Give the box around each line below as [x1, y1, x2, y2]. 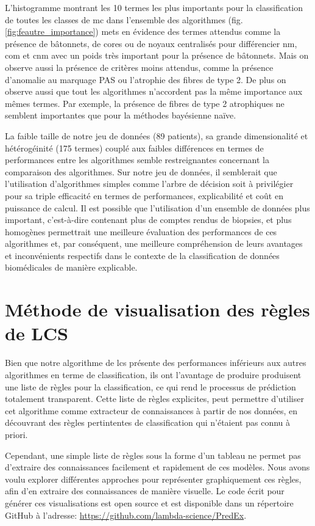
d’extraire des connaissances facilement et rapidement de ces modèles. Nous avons [5, 461, 310, 473]
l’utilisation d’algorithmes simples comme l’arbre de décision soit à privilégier [5, 177, 294, 190]
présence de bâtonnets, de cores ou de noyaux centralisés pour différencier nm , [5, 37, 297, 49]
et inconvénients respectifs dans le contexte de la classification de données [5, 249, 280, 261]
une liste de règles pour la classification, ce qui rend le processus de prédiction [5, 380, 296, 393]
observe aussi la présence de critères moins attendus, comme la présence [5, 60, 274, 73]
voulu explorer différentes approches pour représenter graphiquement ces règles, [5, 472, 302, 485]
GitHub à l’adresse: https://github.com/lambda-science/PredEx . [5, 508, 247, 521]
